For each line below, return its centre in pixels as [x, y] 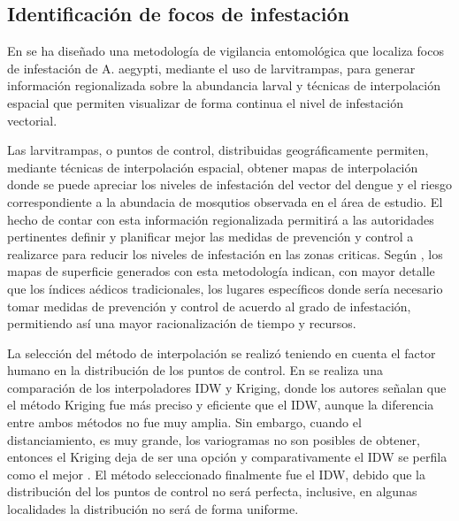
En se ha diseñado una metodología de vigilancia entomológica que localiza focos [226, 51]
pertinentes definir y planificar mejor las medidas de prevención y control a [210, 237]
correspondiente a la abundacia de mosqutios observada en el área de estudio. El [225, 201]
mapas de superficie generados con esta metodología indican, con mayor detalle [221, 271]
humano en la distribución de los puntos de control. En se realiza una [195, 370]
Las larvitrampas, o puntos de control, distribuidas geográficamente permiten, [218, 150]
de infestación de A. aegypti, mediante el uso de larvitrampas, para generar [211, 68]
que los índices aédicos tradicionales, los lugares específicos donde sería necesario [225, 288]
